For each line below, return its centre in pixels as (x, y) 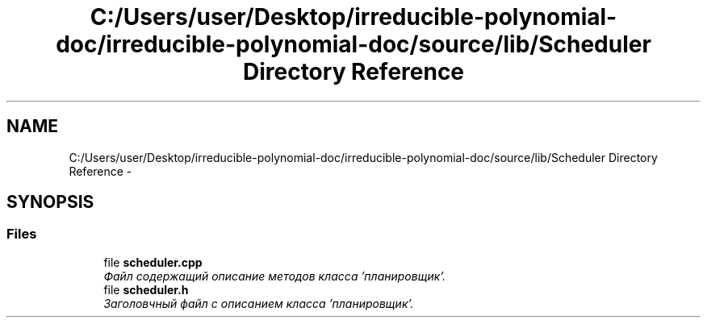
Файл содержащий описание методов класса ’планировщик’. (275, 276)
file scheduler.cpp (153, 262)
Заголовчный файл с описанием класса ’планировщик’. (259, 303)
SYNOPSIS (50, 202)
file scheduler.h (146, 289)
